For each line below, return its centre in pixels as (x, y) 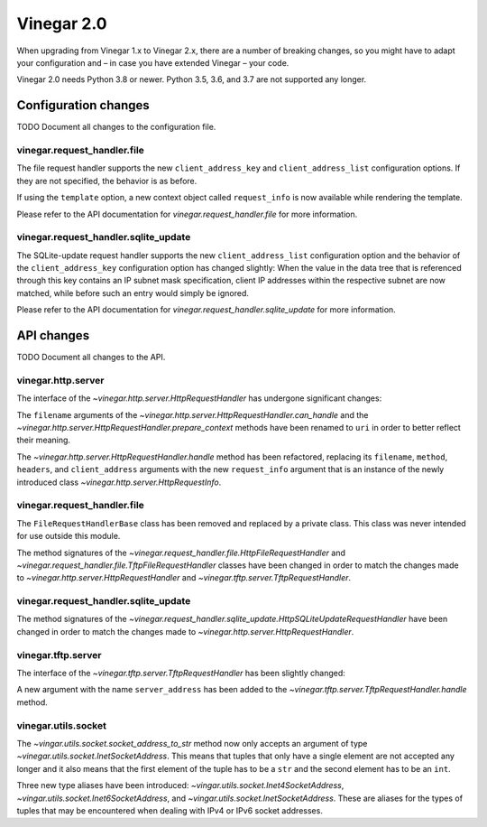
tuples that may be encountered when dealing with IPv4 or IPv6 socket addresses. (170, 810)
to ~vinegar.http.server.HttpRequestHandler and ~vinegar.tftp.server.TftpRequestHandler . (184, 578)
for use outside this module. (69, 536)
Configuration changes (83, 105)
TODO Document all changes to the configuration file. (116, 127)
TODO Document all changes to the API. (91, 358)
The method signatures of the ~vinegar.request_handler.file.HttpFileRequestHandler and (181, 553)
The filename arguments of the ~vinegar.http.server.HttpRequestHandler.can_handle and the (193, 414)
